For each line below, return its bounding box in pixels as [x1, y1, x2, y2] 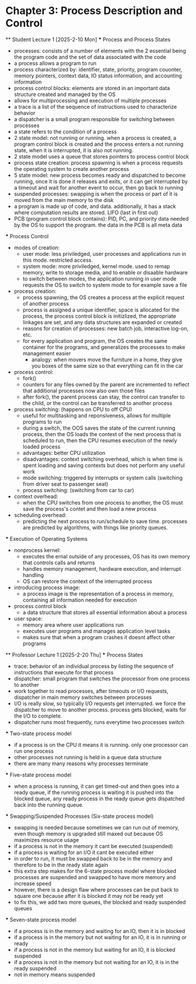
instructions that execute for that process [13, 668, 114, 676]
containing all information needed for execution [22, 596, 137, 604]
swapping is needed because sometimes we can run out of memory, [13, 824, 180, 831]
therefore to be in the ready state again [13, 861, 109, 868]
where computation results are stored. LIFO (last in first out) [13, 209, 159, 216]
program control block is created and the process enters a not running [13, 140, 184, 148]
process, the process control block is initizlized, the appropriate [22, 312, 177, 320]
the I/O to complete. [13, 712, 63, 719]
